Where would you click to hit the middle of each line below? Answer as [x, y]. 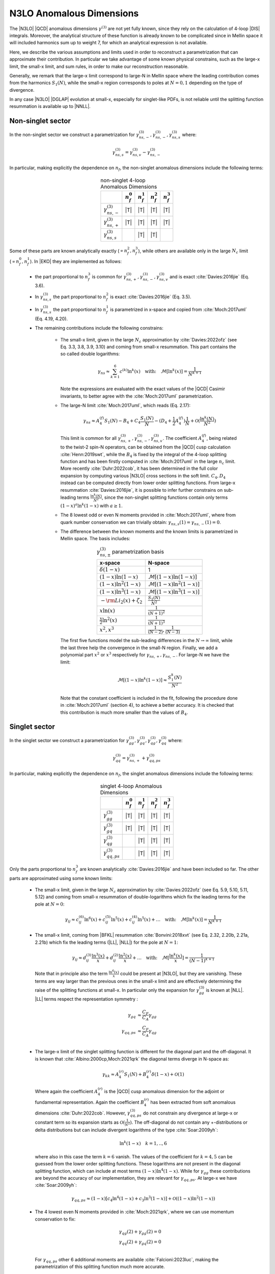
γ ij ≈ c [72, 920]
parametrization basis [138, 551]
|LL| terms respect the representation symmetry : [87, 999]
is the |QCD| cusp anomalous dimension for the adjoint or [164, 1092]
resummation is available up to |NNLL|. [50, 107]
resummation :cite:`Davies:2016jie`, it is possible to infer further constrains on [142, 490]
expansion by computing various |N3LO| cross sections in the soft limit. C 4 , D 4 [143, 476]
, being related [222, 438]
